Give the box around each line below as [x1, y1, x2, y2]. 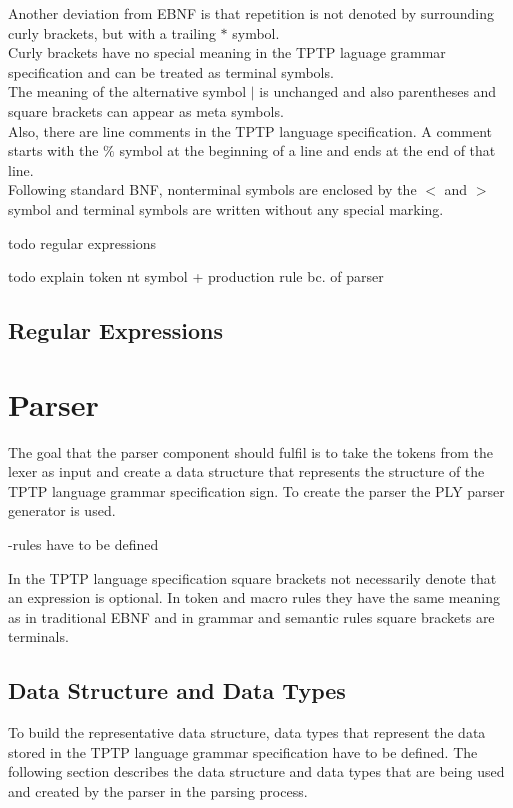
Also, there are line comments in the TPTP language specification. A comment [8, 120, 493, 141]
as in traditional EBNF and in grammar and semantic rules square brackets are [8, 606, 495, 627]
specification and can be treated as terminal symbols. [8, 61, 334, 82]
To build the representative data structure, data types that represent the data [8, 722, 486, 743]
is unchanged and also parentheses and [259, 81, 497, 102]
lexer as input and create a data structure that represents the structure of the [8, 461, 485, 482]
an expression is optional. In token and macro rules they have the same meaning [8, 587, 501, 608]
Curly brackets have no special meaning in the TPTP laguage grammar [8, 42, 446, 63]
